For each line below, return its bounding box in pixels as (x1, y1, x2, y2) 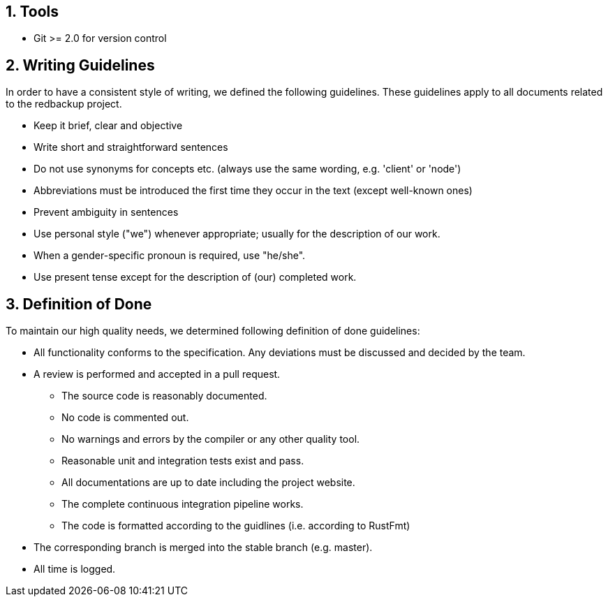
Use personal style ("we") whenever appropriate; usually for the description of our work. (34, 228, 440, 240)
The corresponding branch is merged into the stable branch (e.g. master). (34, 541, 373, 554)
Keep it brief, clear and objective (34, 119, 183, 132)
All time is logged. (34, 563, 116, 575)
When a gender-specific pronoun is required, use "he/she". (34, 249, 306, 262)
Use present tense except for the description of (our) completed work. (34, 271, 357, 284)
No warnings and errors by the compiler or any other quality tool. (61, 433, 360, 446)
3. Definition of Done (6, 295, 152, 313)
